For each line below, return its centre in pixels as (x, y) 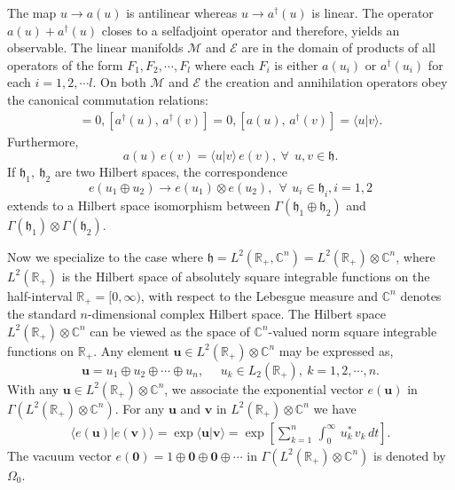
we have (335, 408)
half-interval (40, 295)
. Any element (131, 350)
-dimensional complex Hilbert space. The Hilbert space (236, 314)
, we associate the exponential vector (264, 388)
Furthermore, (43, 141)
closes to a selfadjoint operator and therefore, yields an (251, 30)
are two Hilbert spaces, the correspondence (171, 172)
